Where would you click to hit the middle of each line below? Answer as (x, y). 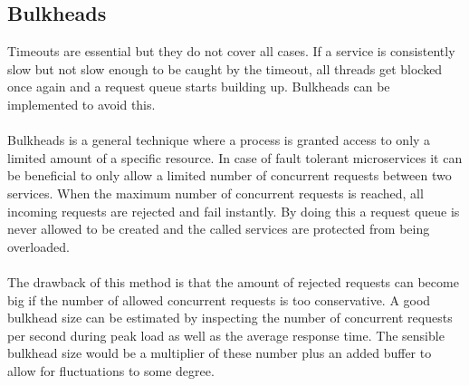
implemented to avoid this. (81, 104)
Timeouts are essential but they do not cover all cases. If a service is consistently (231, 51)
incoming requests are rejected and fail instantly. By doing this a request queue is (234, 211)
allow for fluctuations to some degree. (111, 370)
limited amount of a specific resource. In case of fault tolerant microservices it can (235, 157)
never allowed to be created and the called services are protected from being (219, 229)
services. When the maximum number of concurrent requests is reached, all (215, 193)
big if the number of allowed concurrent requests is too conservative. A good (219, 299)
